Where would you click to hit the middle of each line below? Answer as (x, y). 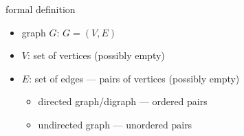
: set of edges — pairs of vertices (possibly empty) (134, 78)
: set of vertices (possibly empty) (96, 55)
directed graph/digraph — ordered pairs (123, 101)
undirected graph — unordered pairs (115, 124)
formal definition (41, 9)
